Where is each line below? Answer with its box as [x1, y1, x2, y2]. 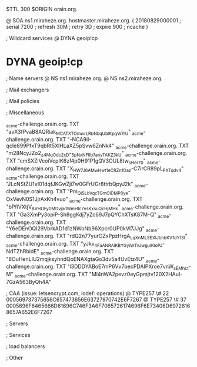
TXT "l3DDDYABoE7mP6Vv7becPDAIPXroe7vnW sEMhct [55, 263, 189, 272]
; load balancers [6, 343, 45, 350]
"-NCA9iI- [67, 135, 92, 143]
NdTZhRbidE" [6, 247, 39, 254]
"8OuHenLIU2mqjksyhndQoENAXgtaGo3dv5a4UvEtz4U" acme [6, 255, 158, 264]
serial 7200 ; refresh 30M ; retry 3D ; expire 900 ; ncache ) [6, 24, 148, 30]
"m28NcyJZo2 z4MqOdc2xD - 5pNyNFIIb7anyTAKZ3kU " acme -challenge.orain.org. [6, 150, 188, 158]
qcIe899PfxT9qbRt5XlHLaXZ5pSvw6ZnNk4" [6, 142, 115, 149]
